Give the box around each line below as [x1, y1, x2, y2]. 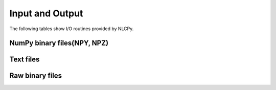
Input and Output [9, 8, 83, 19]
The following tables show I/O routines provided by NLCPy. [9, 26, 134, 32]
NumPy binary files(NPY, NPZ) [9, 39, 109, 48]
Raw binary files [9, 72, 62, 80]
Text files [9, 55, 40, 64]
